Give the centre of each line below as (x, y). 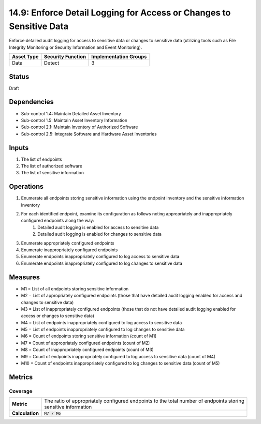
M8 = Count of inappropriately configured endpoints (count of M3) (87, 350)
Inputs (19, 148)
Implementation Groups (119, 57)
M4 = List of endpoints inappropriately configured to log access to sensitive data (101, 322)
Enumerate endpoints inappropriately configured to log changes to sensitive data (102, 263)
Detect (52, 63)
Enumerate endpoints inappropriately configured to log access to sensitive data (100, 257)
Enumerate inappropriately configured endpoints (69, 250)
